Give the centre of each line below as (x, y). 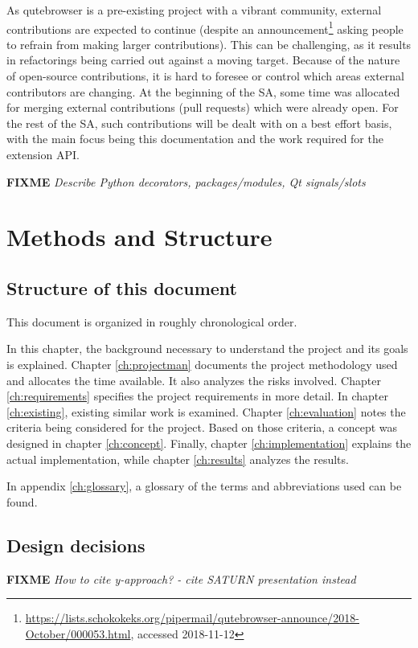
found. (22, 501)
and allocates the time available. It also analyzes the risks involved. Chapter (194, 380)
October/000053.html (78, 633)
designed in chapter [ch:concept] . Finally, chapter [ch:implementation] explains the (209, 443)
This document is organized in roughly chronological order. (152, 321)
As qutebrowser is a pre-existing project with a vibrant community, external (194, 10)
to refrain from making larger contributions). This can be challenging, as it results (209, 44)
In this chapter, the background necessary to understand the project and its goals (207, 349)
